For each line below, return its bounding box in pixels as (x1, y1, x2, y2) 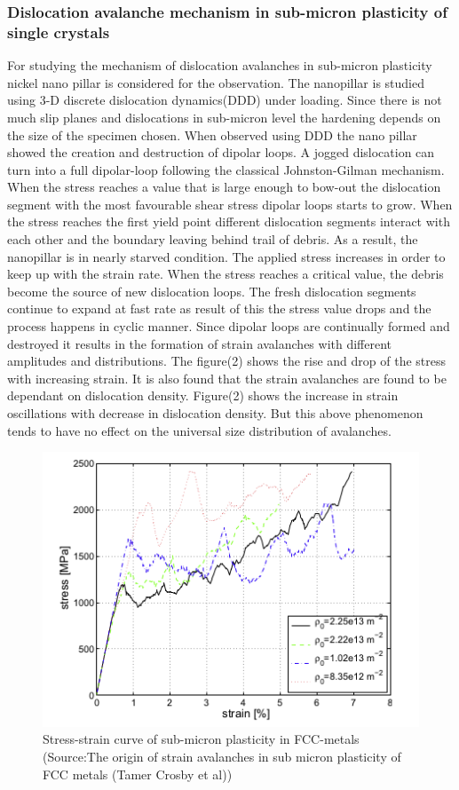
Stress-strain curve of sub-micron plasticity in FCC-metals (43, 730, 360, 748)
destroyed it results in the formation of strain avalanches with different (7, 334, 392, 352)
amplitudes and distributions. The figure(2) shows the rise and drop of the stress (7, 352, 447, 370)
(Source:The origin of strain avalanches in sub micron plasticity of (43, 747, 401, 765)
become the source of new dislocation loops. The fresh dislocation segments (7, 281, 416, 300)
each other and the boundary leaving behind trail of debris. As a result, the (7, 230, 418, 249)
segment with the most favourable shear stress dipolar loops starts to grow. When (7, 194, 453, 213)
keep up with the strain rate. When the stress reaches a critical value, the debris (7, 265, 444, 283)
